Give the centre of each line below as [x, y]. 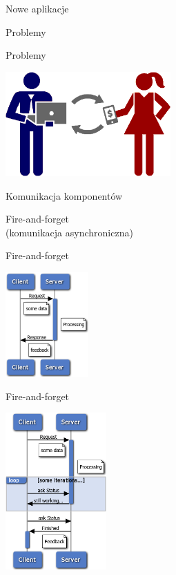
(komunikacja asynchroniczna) [69, 232]
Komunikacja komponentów [64, 195]
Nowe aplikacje [37, 8]
